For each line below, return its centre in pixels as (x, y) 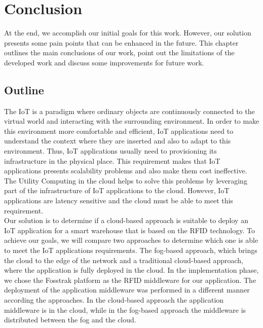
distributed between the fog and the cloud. (70, 320)
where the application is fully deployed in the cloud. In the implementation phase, (131, 270)
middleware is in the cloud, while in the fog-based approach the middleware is (125, 309)
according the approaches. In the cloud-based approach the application (114, 299)
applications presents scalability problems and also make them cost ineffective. (126, 171)
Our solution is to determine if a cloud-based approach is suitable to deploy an (126, 220)
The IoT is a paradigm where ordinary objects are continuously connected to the (129, 111)
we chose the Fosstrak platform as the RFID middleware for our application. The (130, 280)
